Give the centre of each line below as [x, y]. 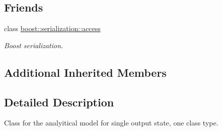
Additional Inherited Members [85, 72]
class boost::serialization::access [52, 28]
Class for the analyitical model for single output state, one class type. [111, 123]
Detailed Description [59, 102]
